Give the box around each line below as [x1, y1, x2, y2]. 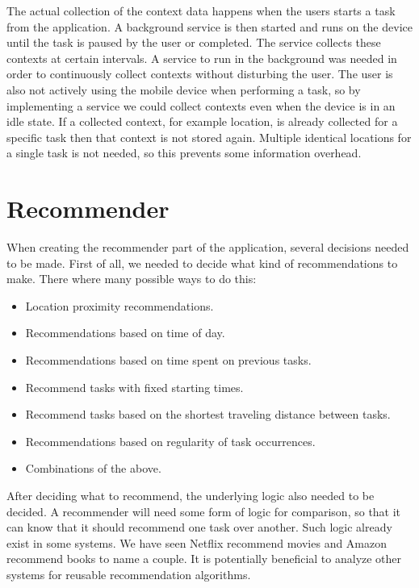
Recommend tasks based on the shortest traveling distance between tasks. [25, 406, 391, 423]
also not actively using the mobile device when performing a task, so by [6, 81, 361, 98]
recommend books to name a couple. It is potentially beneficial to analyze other [6, 550, 402, 567]
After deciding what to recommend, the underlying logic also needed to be [6, 487, 375, 503]
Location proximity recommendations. [25, 297, 214, 314]
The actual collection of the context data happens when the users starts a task [6, 2, 396, 19]
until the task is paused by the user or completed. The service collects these [6, 34, 381, 51]
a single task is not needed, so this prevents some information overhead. [6, 144, 362, 161]
